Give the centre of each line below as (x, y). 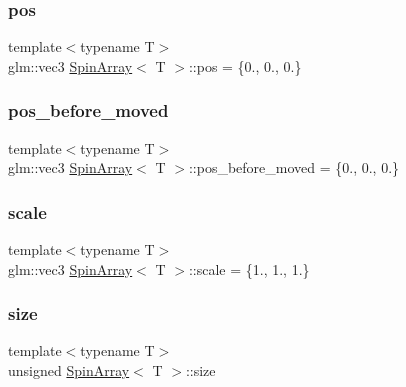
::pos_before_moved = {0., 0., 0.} (294, 167)
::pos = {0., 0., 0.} (245, 65)
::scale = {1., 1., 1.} (249, 268)
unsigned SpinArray (69, 370)
